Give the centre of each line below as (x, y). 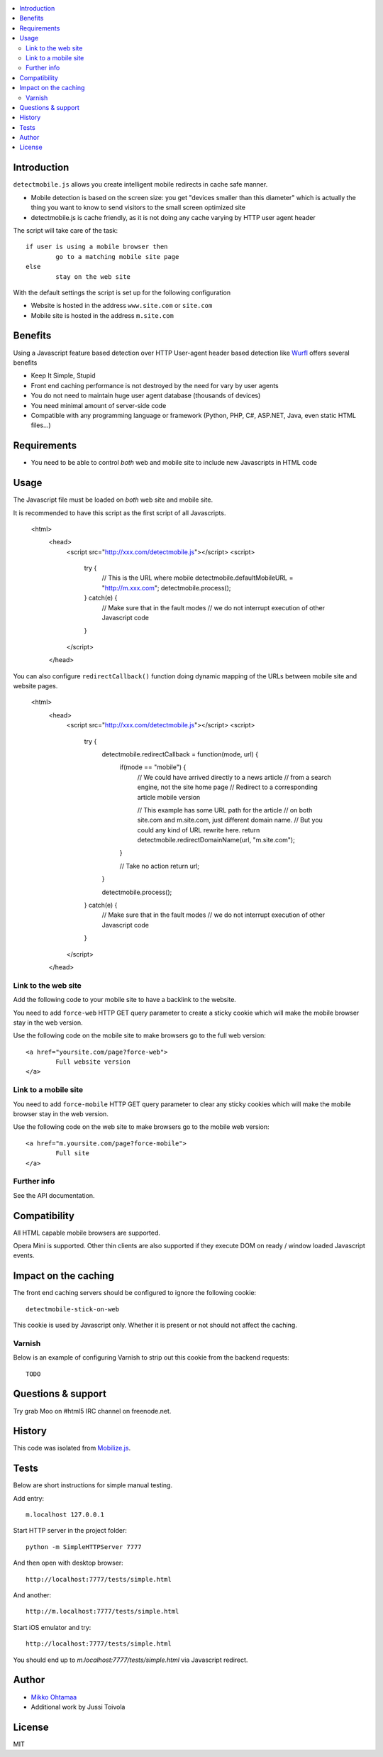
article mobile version (169, 797)
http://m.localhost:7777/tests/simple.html (102, 1612)
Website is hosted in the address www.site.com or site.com (122, 306)
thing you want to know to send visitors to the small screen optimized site (138, 208)
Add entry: (29, 1498)
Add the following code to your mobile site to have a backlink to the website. (125, 1000)
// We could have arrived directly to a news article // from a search (234, 777)
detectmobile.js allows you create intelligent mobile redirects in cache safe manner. (140, 184)
